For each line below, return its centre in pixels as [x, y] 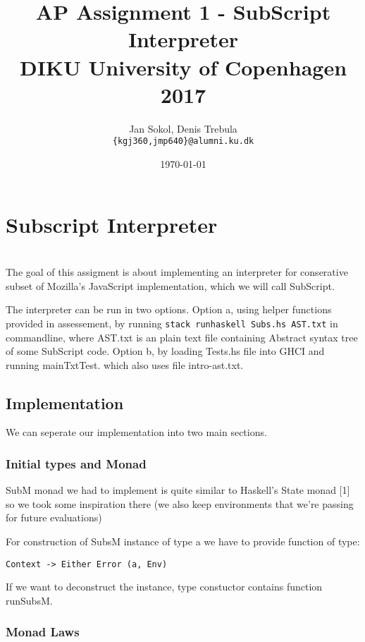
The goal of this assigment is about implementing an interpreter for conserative [177, 272]
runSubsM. [29, 600]
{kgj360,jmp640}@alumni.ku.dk [183, 141]
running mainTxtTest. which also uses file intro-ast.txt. [125, 364]
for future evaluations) [54, 517]
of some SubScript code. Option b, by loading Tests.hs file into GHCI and [165, 351]
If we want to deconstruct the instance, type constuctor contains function [164, 587]
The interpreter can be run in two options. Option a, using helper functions [169, 309]
